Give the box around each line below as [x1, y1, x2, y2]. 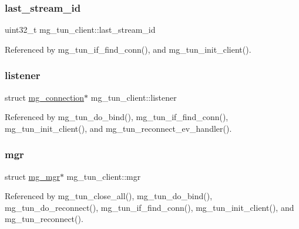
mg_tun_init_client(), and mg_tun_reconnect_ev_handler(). [5, 122, 232, 134]
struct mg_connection [5, 91, 85, 103]
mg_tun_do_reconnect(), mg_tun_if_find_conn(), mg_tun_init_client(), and [5, 201, 294, 213]
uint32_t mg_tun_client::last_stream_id [5, 23, 156, 36]
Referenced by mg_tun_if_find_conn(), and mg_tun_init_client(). [5, 43, 251, 55]
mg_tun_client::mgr [66, 170, 141, 182]
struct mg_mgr [5, 170, 60, 182]
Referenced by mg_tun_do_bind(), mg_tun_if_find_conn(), [5, 111, 229, 123]
